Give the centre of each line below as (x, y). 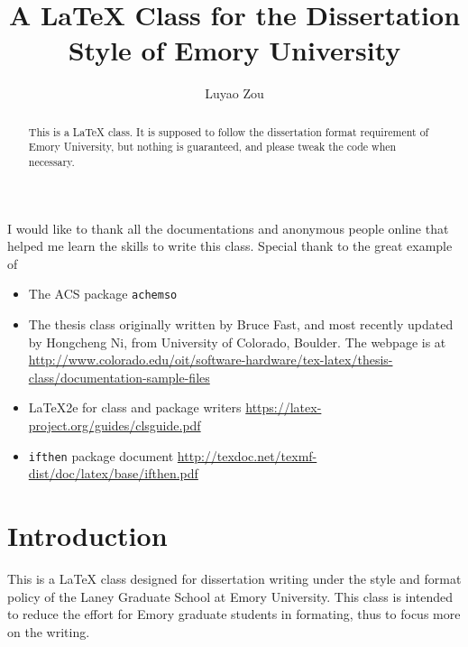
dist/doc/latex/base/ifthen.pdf (113, 473)
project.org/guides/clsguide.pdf (115, 425)
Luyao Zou (234, 93)
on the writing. (49, 631)
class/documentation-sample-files (119, 377)
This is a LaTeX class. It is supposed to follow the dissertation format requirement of (229, 131)
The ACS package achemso (103, 294)
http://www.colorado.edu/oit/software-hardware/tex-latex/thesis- (211, 360)
